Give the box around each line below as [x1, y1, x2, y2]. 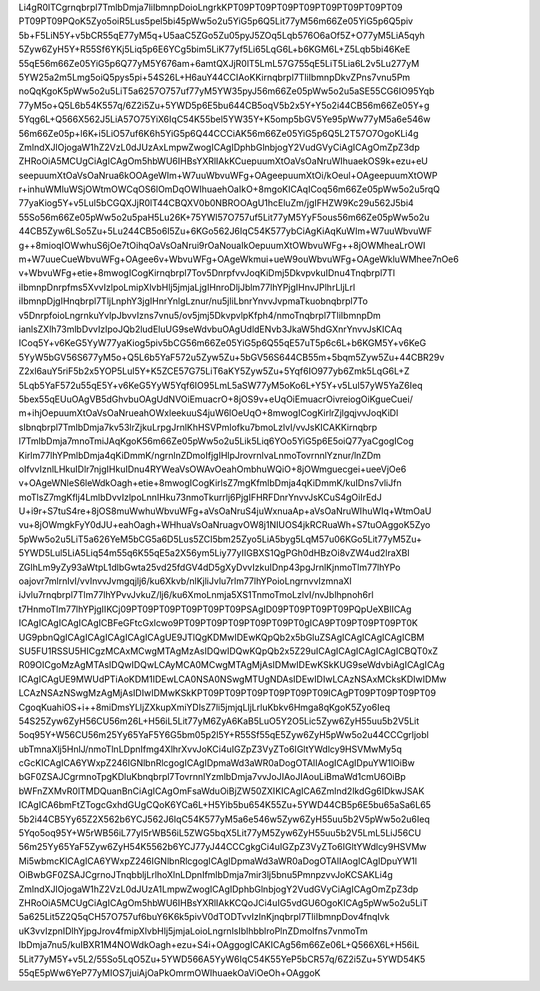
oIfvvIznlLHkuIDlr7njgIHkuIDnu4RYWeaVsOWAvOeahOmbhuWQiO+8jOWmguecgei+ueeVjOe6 [18, 463, 407, 475]
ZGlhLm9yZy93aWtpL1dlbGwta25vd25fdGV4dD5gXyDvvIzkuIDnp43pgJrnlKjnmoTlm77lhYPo [18, 561, 401, 573]
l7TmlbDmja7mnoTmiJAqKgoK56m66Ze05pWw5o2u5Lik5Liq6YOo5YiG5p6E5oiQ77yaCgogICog [18, 435, 414, 447]
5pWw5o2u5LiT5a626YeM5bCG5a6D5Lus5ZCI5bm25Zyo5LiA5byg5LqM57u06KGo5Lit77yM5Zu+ [18, 533, 422, 545]
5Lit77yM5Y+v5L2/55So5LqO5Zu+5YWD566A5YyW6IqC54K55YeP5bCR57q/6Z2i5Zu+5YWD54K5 [18, 953, 426, 965]
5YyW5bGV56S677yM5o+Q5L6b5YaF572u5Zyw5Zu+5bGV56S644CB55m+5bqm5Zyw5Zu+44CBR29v [18, 351, 445, 363]
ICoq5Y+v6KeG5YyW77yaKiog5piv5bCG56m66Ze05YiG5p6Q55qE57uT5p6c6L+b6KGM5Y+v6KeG [18, 337, 427, 349]
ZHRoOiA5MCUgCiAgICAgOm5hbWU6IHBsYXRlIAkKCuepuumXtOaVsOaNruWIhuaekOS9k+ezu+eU [18, 155, 429, 167]
